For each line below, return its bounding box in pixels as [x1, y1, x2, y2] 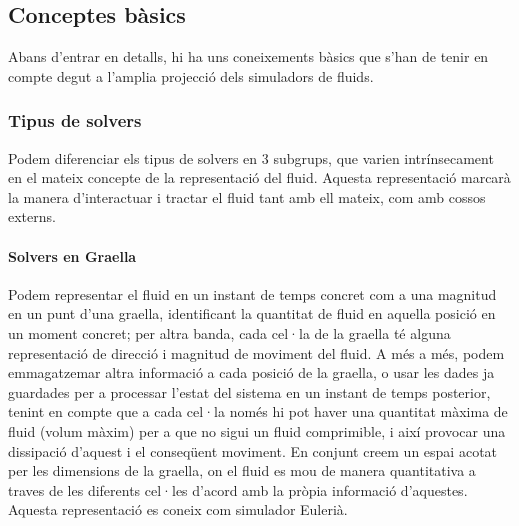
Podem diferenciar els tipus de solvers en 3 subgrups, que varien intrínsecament [8, 147, 494, 168]
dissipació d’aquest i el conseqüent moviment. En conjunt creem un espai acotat [8, 440, 498, 461]
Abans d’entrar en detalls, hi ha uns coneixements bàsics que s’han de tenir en [8, 46, 489, 67]
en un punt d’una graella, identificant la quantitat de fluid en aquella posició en [8, 303, 496, 324]
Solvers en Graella [8, 245, 137, 266]
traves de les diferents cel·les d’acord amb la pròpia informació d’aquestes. [8, 479, 468, 500]
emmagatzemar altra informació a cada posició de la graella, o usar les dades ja [8, 362, 495, 383]
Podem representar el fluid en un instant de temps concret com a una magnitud [8, 283, 497, 304]
